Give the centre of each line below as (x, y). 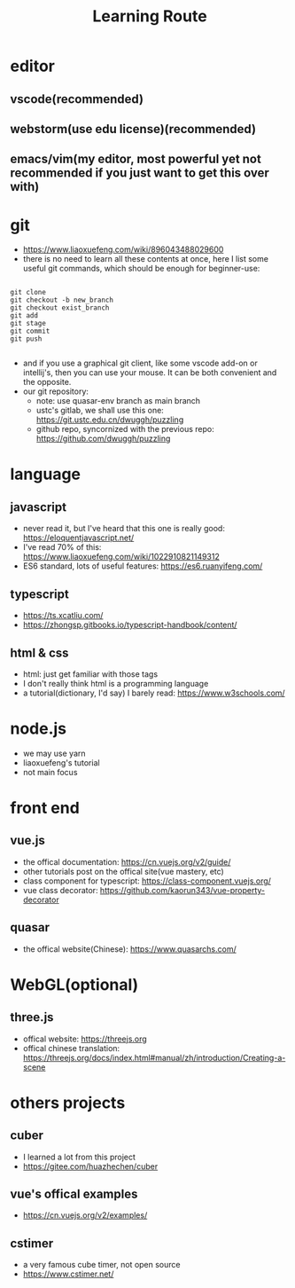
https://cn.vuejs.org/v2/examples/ (85, 1215)
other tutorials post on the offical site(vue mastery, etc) (123, 871)
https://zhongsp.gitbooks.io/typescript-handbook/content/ (130, 625)
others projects (68, 1103)
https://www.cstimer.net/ (68, 1274)
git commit (30, 331)
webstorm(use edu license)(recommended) (133, 129)
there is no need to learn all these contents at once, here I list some (146, 259)
